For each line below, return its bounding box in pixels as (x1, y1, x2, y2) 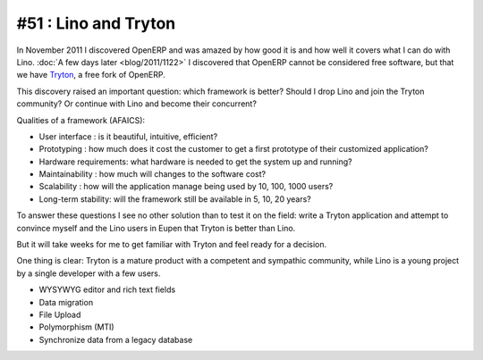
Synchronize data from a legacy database (38, 334, 193, 345)
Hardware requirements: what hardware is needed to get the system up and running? (38, 156, 352, 167)
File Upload (38, 309, 81, 320)
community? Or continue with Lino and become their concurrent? (16, 98, 257, 109)
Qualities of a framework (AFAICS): (16, 114, 146, 125)
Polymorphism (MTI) (38, 322, 115, 332)
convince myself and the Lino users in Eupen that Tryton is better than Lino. (16, 222, 296, 233)
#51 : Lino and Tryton (16, 13, 176, 33)
